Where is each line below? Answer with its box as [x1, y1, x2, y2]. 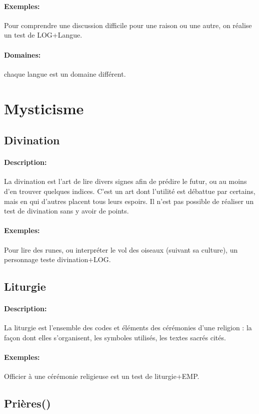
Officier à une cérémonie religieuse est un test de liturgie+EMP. [4, 371, 199, 381]
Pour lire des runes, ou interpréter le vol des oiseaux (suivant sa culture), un [4, 244, 238, 255]
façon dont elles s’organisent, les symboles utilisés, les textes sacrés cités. [4, 332, 226, 342]
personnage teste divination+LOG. [4, 254, 111, 265]
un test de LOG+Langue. [4, 30, 82, 40]
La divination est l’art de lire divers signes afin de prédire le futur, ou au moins [4, 176, 247, 186]
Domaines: [4, 49, 41, 60]
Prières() [4, 395, 51, 411]
